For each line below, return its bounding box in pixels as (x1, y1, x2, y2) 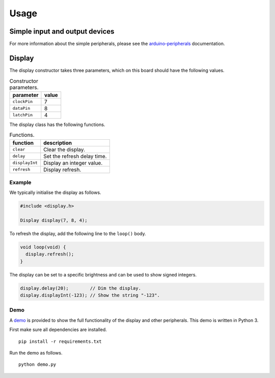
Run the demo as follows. (9, 350, 63, 356)
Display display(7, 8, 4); (20, 217, 88, 223)
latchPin (12, 112, 33, 118)
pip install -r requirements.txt (18, 338, 102, 344)
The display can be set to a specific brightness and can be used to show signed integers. (9, 271, 197, 278)
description (43, 139, 72, 146)
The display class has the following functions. (9, 121, 105, 128)
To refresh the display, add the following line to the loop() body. (9, 231, 146, 237)
